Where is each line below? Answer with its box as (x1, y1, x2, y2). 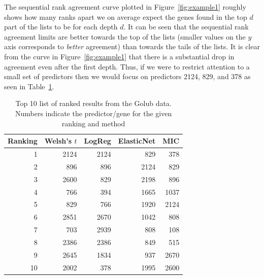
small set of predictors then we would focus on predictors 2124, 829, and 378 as (4, 71, 251, 82)
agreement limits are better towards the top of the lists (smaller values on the (4, 31, 246, 42)
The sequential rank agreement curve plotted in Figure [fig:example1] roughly (4, 2, 246, 12)
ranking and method (61, 118, 125, 128)
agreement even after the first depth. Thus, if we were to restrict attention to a (4, 61, 250, 72)
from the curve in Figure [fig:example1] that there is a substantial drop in (4, 51, 235, 61)
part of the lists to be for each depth (4, 21, 118, 32)
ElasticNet (118, 135, 156, 146)
